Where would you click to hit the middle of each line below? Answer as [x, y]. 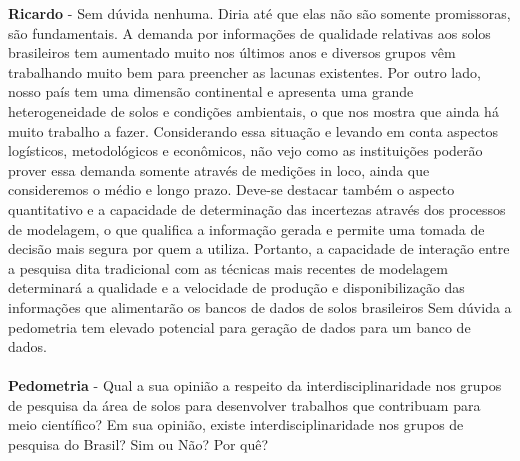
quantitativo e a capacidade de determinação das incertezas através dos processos [257, 208]
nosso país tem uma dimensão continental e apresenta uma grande [211, 91]
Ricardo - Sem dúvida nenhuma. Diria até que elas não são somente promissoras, [259, 13]
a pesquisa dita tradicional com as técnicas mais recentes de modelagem [228, 267]
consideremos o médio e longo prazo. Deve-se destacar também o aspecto [231, 189]
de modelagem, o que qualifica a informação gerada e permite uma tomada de [246, 228]
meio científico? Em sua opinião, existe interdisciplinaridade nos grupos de [236, 424]
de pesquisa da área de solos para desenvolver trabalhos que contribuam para [244, 404]
